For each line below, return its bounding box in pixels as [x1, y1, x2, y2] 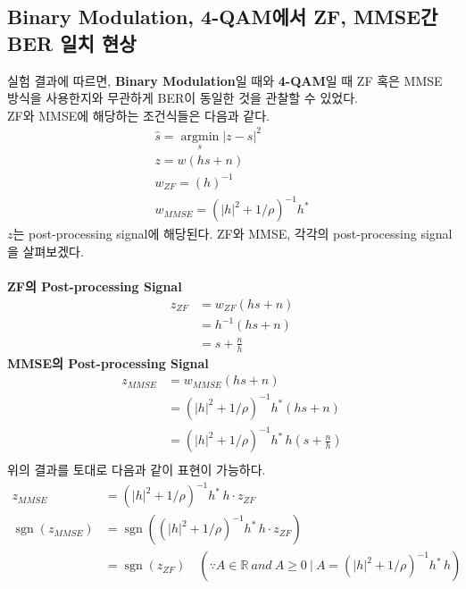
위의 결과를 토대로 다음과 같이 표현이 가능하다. [7, 460, 266, 479]
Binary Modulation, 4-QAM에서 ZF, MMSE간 [7, 3, 438, 30]
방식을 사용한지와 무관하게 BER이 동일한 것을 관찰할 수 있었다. [7, 88, 358, 107]
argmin [180, 130, 220, 143]
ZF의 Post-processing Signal [7, 277, 182, 295]
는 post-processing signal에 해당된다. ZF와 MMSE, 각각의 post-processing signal [12, 224, 453, 243]
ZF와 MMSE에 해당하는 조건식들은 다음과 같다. [7, 105, 270, 124]
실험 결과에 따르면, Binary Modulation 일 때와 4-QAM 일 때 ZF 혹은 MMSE [7, 71, 443, 89]
